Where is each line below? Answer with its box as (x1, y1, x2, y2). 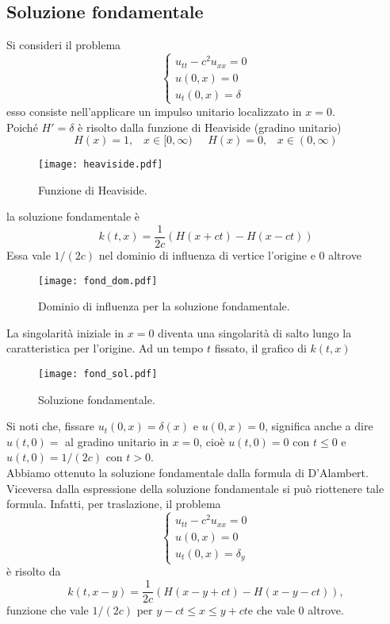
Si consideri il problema (6, 37, 121, 53)
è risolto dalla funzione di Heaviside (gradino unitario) (78, 118, 342, 135)
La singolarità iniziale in (6, 324, 124, 341)
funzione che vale (6, 602, 89, 618)
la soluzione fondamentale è (6, 208, 140, 225)
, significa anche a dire (265, 418, 373, 434)
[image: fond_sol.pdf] (38, 368, 158, 380)
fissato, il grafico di (214, 340, 307, 356)
